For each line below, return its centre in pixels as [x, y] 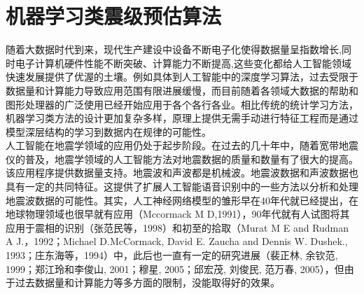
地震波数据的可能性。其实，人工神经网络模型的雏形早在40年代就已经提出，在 [182, 200]
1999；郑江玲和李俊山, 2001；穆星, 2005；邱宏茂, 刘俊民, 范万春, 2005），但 [175, 268]
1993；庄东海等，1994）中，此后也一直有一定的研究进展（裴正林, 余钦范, [172, 255]
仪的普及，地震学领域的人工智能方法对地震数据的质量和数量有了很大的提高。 [182, 159]
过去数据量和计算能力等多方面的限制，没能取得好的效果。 [147, 282]
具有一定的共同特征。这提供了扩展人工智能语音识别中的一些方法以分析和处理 [182, 187]
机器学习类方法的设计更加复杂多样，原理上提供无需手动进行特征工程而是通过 [182, 118]
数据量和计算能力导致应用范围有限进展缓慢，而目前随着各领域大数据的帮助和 [182, 90]
